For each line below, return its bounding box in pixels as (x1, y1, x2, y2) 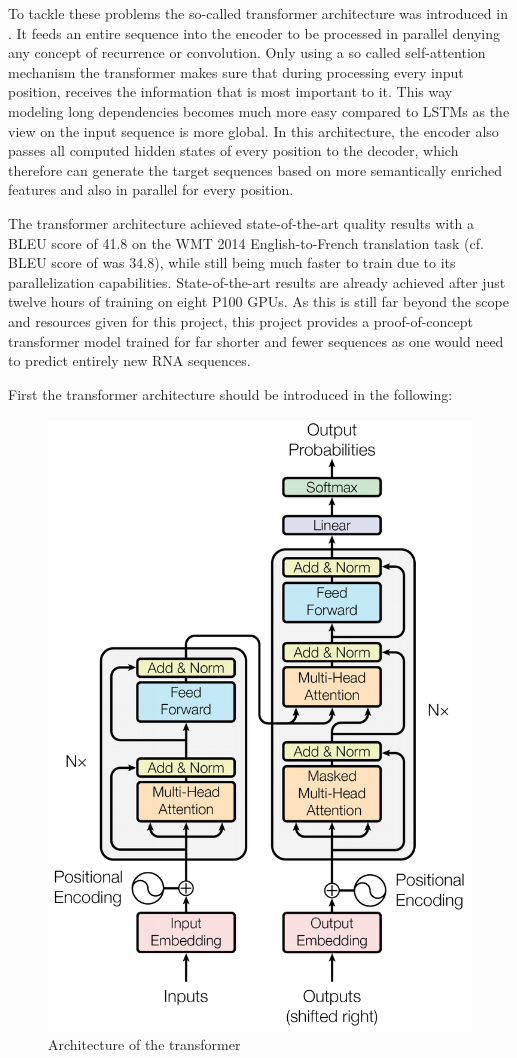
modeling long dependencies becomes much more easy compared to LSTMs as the (8, 100, 510, 121)
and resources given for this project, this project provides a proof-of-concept (8, 310, 474, 331)
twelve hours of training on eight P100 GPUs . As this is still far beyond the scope (8, 291, 509, 312)
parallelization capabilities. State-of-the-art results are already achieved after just (8, 271, 506, 292)
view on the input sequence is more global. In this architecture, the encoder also (8, 120, 499, 141)
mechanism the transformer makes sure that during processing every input (8, 61, 464, 82)
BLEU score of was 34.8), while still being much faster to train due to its (8, 252, 456, 273)
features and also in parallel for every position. (8, 179, 294, 200)
